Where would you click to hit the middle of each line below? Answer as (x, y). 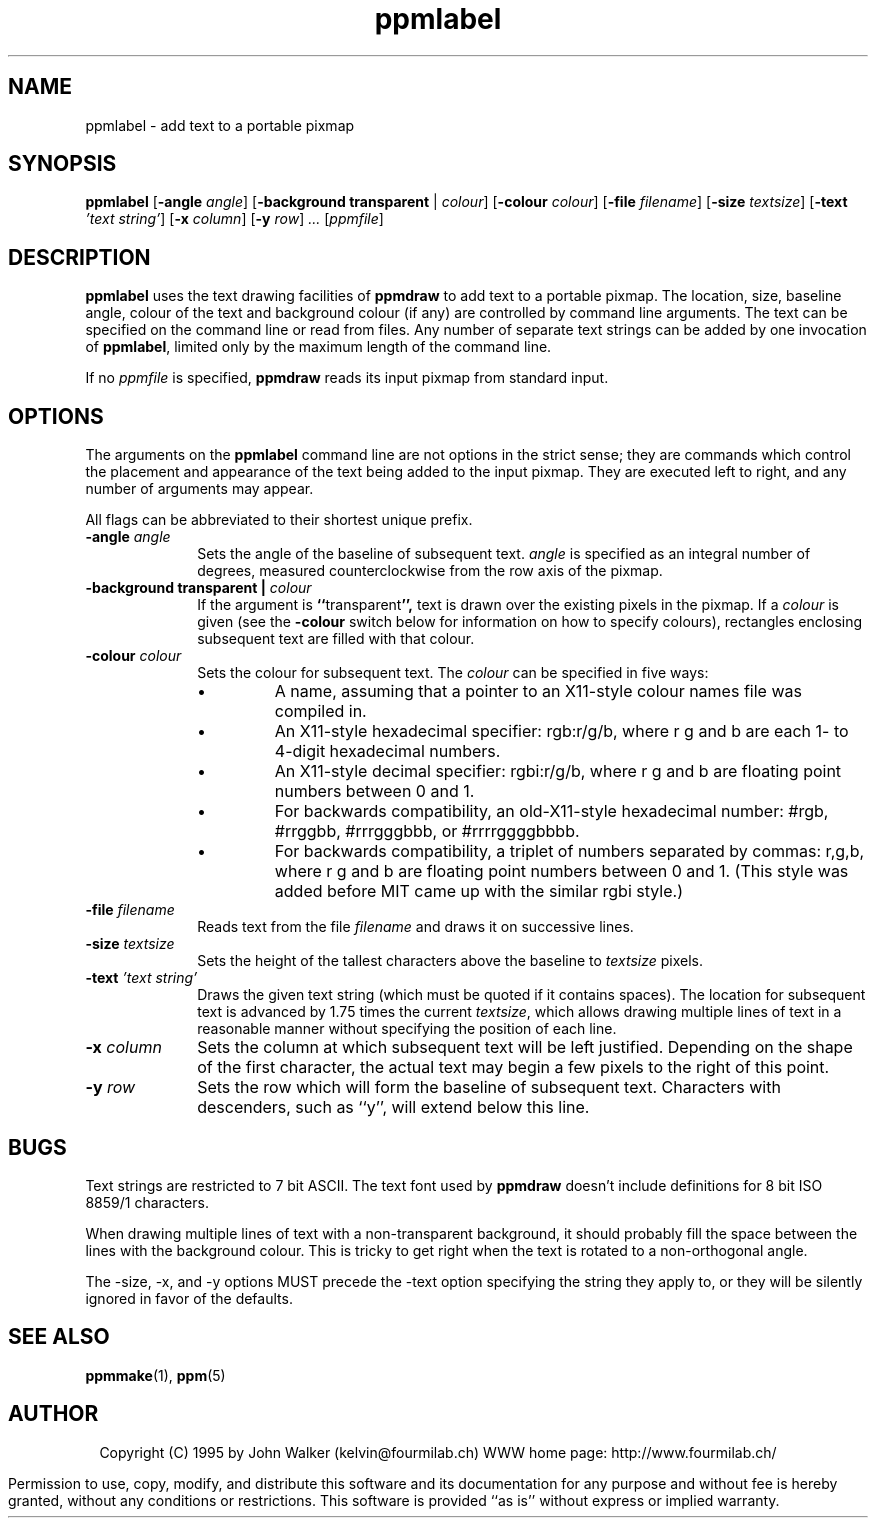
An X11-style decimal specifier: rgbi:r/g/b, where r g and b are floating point (558, 771)
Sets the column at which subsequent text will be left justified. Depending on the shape (525, 1047)
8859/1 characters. (147, 1202)
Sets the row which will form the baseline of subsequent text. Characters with (489, 1087)
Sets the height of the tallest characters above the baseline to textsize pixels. (450, 961)
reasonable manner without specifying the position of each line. (407, 1029)
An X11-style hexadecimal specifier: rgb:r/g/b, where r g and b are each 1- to (561, 731)
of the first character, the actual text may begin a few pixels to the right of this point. (513, 1067)
